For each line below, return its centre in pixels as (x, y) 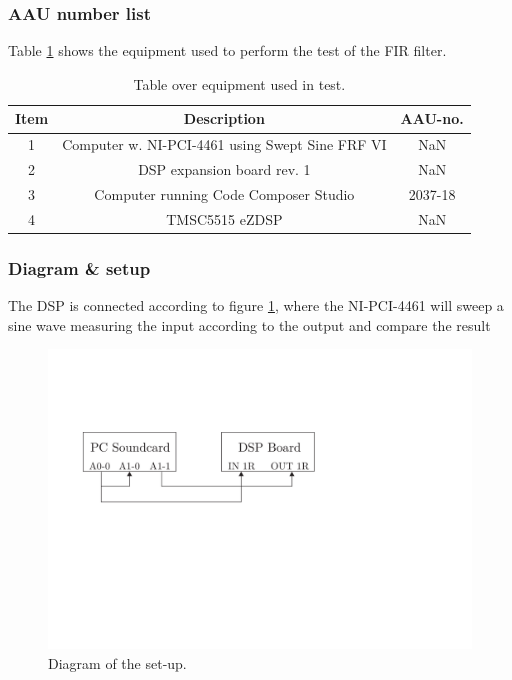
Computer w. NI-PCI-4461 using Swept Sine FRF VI (224, 144)
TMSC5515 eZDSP (224, 218)
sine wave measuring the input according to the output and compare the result (249, 324)
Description (224, 118)
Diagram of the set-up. (117, 662)
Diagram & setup (79, 267)
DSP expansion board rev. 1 (224, 169)
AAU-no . (432, 118)
